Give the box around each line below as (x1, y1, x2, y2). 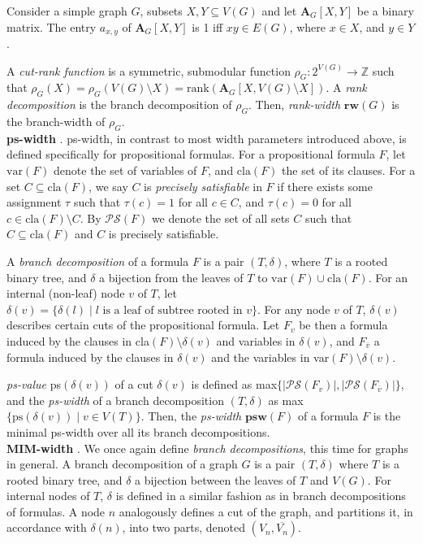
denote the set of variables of (54, 162, 197, 179)
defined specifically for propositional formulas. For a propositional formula (6, 146, 375, 163)
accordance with (6, 519, 87, 536)
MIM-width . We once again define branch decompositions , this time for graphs (6, 439, 408, 456)
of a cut (114, 376, 153, 393)
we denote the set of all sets (151, 209, 290, 226)
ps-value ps (6, 376, 61, 393)
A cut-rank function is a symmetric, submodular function (6, 62, 291, 79)
